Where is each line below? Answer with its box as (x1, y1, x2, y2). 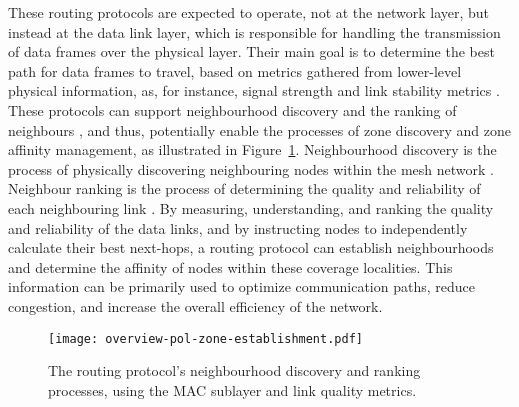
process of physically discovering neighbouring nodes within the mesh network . (8, 158, 494, 179)
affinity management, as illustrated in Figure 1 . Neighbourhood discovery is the (8, 139, 497, 160)
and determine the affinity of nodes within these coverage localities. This (8, 256, 453, 277)
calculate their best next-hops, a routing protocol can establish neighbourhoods (8, 237, 494, 258)
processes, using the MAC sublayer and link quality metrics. (48, 379, 417, 400)
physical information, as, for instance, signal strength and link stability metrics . (8, 80, 500, 101)
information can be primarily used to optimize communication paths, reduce (8, 276, 475, 297)
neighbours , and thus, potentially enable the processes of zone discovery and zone (8, 119, 512, 140)
